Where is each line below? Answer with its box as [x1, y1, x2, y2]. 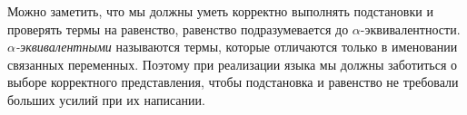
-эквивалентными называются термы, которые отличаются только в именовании [15, 37, 458, 56]
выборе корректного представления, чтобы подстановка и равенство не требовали [7, 72, 459, 91]
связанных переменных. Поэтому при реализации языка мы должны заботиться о [7, 54, 458, 73]
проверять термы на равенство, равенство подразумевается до [7, 19, 349, 38]
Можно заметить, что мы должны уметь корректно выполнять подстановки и [7, 2, 433, 20]
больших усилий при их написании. [7, 90, 205, 109]
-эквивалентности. [360, 19, 461, 38]
